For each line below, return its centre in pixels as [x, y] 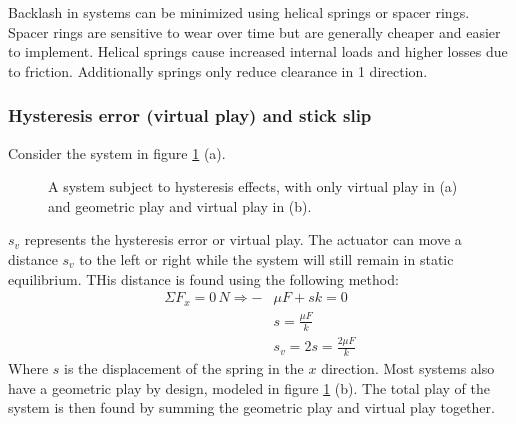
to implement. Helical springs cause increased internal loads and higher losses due [258, 51]
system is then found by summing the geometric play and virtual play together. [251, 407]
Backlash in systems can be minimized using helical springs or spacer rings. [239, 12]
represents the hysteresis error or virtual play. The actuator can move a [243, 239]
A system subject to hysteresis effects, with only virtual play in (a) [253, 186]
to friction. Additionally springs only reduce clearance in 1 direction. [218, 70]
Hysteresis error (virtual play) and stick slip [190, 115]
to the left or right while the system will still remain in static [266, 258]
